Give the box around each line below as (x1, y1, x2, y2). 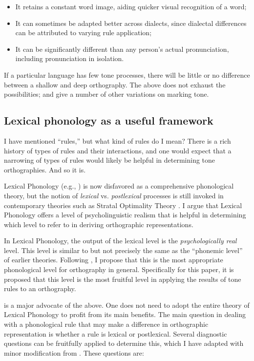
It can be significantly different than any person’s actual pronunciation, (15, 43, 229, 54)
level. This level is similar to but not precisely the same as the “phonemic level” (4, 245, 243, 255)
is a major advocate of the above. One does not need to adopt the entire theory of (4, 299, 250, 310)
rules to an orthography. (4, 283, 76, 294)
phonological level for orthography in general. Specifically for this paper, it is (4, 264, 234, 275)
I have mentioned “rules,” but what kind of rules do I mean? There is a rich (4, 135, 231, 146)
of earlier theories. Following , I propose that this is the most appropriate (4, 255, 223, 265)
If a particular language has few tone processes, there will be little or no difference (4, 69, 250, 80)
